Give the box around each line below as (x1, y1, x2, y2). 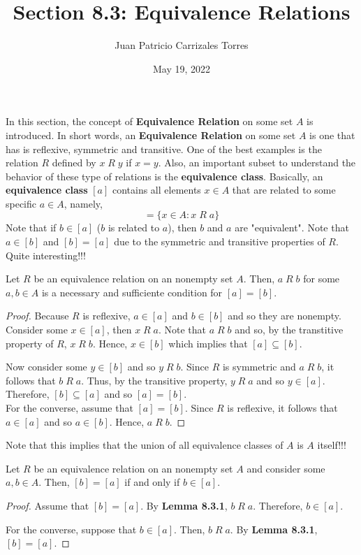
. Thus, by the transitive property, (81, 373, 228, 387)
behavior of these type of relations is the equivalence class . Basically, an (6, 168, 323, 183)
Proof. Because (6, 308, 69, 323)
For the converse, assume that (6, 401, 133, 415)
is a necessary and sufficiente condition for (41, 284, 223, 299)
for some (303, 271, 340, 286)
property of (6, 336, 54, 350)
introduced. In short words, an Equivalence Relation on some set (6, 127, 296, 142)
